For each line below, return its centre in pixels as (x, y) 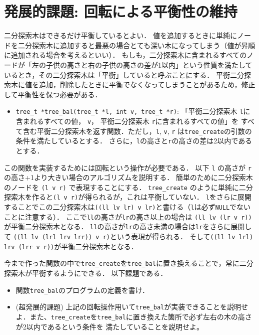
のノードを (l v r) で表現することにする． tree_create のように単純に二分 (128, 187)
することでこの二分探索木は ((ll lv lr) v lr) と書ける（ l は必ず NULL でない (127, 207)
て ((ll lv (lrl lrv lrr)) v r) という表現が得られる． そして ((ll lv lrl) (129, 236)
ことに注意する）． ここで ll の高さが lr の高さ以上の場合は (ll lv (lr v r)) (128, 216)
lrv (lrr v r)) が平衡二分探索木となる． (71, 246)
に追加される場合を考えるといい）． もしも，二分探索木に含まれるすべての (125, 55)
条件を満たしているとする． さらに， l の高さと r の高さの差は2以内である (134, 141)
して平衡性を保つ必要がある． (53, 94)
